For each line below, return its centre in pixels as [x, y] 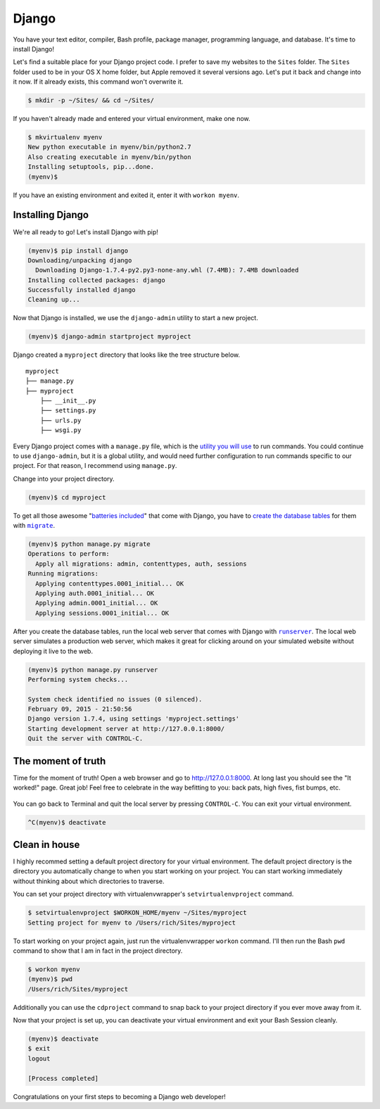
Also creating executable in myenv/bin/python [109, 157]
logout [39, 1058]
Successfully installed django [82, 290]
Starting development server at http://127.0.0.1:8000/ [126, 729]
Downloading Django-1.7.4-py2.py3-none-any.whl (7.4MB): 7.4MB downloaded [167, 270]
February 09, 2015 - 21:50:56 [80, 709]
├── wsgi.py [61, 430]
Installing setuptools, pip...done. [91, 167]
